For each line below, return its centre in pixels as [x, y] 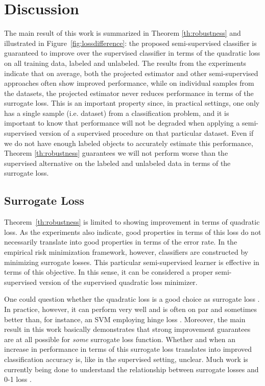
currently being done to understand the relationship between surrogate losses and [131, 369]
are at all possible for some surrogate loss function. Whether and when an [120, 339]
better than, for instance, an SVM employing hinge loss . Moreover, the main [125, 319]
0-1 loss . [18, 379]
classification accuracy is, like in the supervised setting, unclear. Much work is [126, 359]
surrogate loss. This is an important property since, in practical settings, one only [132, 103]
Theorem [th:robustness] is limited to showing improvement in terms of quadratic [132, 222]
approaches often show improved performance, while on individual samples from [129, 83]
